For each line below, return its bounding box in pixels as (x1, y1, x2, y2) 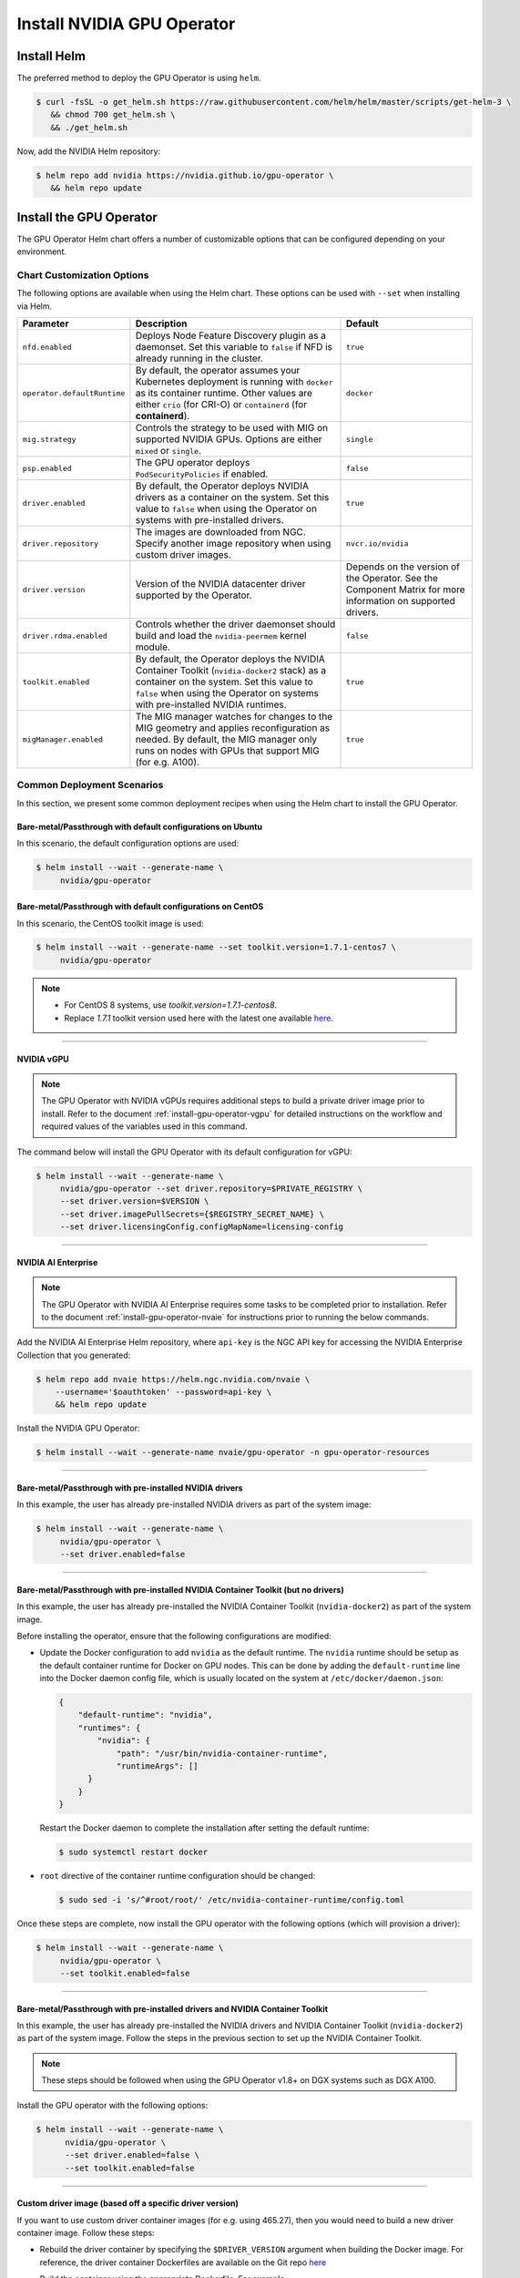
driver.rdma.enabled (22, 631, 108, 641)
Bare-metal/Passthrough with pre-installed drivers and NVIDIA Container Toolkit (16, 2003, 328, 2014)
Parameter (22, 317, 69, 330)
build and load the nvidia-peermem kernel (135, 630, 307, 641)
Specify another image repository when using (135, 538, 331, 549)
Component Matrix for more (346, 583, 465, 596)
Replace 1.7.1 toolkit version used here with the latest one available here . (64, 1012, 334, 1023)
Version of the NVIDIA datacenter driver (135, 578, 306, 590)
